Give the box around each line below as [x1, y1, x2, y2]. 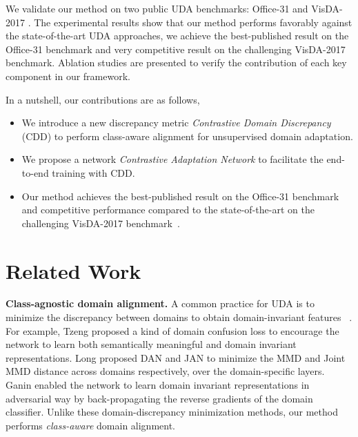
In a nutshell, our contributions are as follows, [6, 92, 200, 106]
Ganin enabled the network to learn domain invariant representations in [6, 378, 310, 391]
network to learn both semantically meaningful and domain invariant [6, 337, 297, 351]
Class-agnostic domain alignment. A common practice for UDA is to [6, 296, 315, 311]
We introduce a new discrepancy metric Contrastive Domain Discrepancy [21, 115, 331, 130]
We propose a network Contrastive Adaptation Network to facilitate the [21, 152, 324, 166]
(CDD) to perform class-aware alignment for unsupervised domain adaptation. [21, 128, 353, 143]
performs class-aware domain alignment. [6, 418, 176, 432]
